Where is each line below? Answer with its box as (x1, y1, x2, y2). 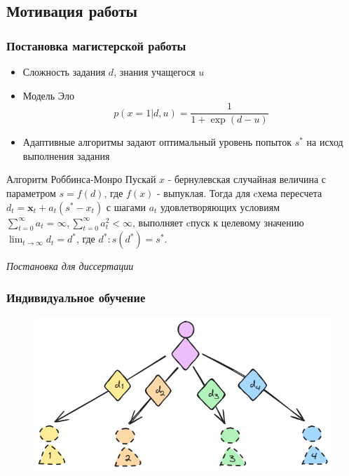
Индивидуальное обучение (6, 288, 146, 306)
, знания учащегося (114, 64, 196, 79)
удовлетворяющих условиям (160, 199, 280, 214)
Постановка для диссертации (6, 259, 134, 273)
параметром (6, 186, 56, 200)
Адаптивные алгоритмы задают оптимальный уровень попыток (22, 135, 292, 149)
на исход (306, 135, 343, 149)
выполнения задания (22, 148, 110, 163)
